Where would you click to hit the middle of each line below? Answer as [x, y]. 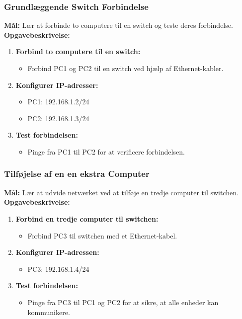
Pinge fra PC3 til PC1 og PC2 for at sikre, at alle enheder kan [123, 302]
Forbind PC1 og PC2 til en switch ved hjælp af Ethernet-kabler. [125, 68]
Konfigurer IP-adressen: [57, 252]
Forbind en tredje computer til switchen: [87, 218]
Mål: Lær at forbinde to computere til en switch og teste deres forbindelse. [119, 25]
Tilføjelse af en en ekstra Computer [77, 174]
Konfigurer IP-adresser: [57, 85]
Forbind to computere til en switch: [78, 51]
